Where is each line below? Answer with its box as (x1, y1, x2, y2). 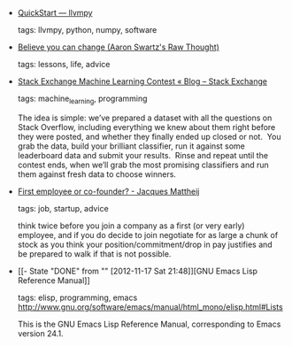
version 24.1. (17, 327, 64, 339)
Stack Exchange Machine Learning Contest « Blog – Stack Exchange (17, 76, 268, 87)
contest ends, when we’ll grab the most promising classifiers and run (17, 159, 270, 170)
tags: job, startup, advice (17, 203, 109, 213)
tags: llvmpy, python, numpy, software (17, 25, 158, 35)
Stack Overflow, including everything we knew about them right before (17, 121, 276, 132)
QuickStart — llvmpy (17, 8, 93, 18)
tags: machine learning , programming (17, 93, 148, 105)
